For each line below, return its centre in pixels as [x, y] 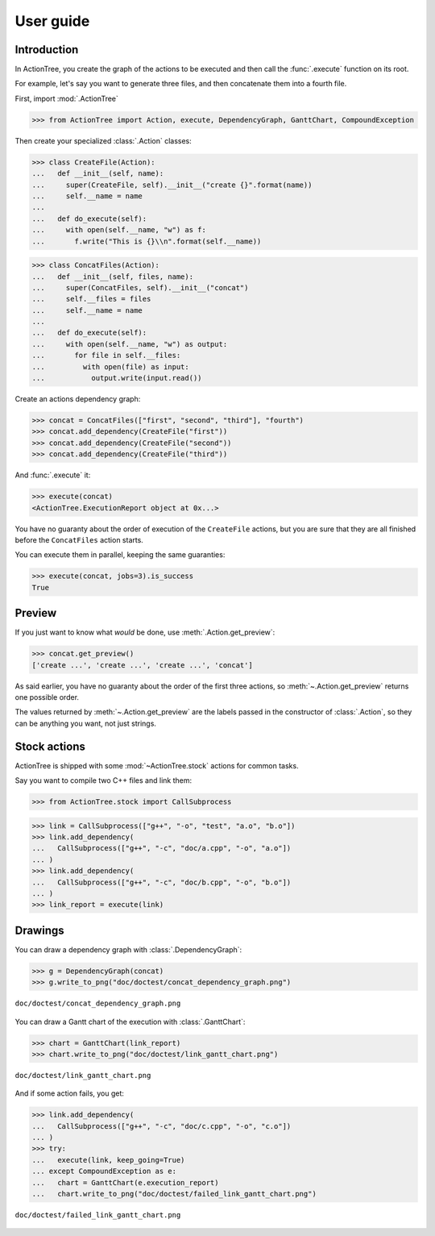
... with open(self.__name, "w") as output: [130, 344]
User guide [52, 21]
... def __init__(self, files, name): [112, 277]
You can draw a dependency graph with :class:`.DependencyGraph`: [128, 949]
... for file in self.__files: [106, 356]
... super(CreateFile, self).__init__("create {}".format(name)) [172, 185]
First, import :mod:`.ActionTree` [66, 98]
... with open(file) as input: [110, 366]
